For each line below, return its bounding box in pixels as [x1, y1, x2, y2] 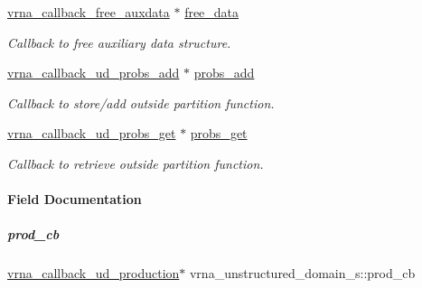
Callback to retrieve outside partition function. [7, 153, 264, 172]
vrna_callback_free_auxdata [7, 3, 170, 21]
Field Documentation [7, 190, 142, 209]
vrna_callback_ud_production [7, 264, 180, 283]
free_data [184, 3, 239, 21]
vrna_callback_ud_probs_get [7, 124, 176, 143]
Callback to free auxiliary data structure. [7, 33, 231, 51]
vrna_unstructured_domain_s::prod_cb [189, 264, 416, 283]
